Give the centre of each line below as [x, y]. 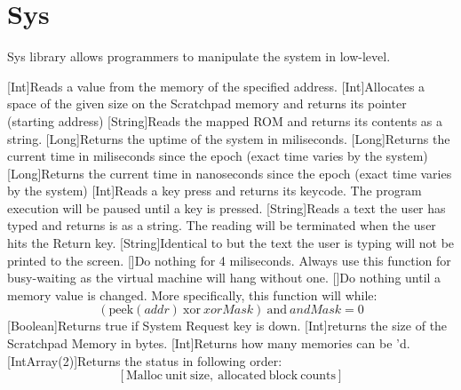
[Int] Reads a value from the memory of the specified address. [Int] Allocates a [216, 86]
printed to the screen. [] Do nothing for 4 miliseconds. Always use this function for [229, 260]
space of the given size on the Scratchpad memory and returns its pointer [207, 103]
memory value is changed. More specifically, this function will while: [192, 294]
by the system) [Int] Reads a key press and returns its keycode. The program [215, 191]
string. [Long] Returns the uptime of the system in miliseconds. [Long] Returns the [229, 138]
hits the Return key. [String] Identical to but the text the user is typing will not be [231, 243]
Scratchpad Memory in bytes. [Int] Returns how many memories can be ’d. [209, 343]
